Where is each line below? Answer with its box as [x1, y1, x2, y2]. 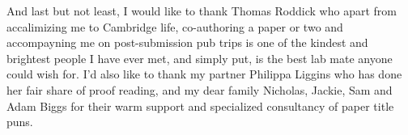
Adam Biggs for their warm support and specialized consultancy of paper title [6, 97, 394, 114]
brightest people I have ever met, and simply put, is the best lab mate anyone [6, 49, 393, 66]
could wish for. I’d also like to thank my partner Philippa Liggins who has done [6, 65, 402, 82]
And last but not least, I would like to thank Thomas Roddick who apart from [6, 2, 397, 19]
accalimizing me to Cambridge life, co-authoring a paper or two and [6, 18, 343, 35]
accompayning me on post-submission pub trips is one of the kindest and [6, 34, 368, 51]
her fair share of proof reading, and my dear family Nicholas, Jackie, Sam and [6, 81, 393, 98]
